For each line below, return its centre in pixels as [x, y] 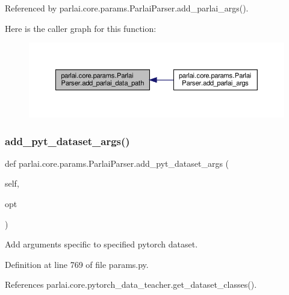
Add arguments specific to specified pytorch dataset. [101, 244]
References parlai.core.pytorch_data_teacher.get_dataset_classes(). [131, 284]
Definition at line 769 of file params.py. [77, 264]
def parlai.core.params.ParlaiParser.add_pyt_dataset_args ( [117, 163]
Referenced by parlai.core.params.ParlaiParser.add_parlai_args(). [127, 8]
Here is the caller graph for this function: [81, 28]
